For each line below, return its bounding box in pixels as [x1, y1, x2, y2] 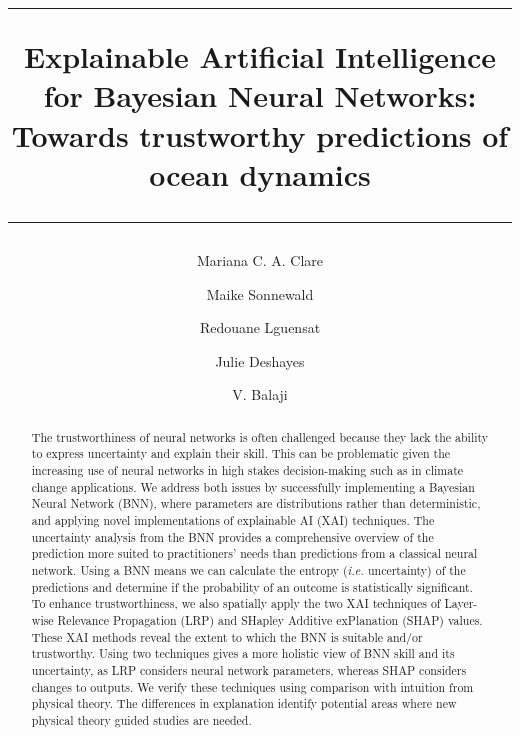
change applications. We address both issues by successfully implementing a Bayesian [31, 478, 475, 495]
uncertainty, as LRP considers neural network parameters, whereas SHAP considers [31, 661, 467, 678]
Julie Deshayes [215, 350, 305, 371]
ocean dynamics [149, 153, 371, 194]
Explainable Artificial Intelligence [24, 36, 496, 77]
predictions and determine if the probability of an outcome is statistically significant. [31, 578, 473, 595]
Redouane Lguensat [199, 317, 321, 338]
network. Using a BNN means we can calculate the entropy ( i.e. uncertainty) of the [31, 561, 466, 578]
